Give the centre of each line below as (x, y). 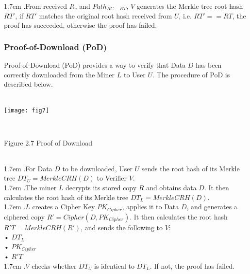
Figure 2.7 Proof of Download (48, 142)
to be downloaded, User (97, 168)
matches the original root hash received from (106, 15)
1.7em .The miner (30, 187)
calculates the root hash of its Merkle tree (66, 197)
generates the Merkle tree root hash (190, 6)
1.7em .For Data (28, 168)
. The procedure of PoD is (191, 74)
